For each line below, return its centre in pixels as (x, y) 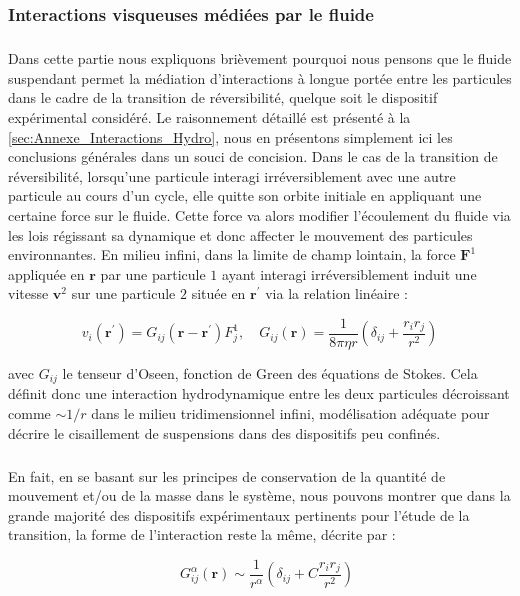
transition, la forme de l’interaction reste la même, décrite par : (202, 534)
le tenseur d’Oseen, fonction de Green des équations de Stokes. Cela (270, 373)
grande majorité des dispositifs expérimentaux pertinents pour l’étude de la (239, 514)
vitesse (28, 293)
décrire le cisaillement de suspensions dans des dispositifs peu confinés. (224, 432)
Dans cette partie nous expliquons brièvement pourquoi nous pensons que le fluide (260, 58)
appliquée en (46, 273)
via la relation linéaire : (337, 293)
